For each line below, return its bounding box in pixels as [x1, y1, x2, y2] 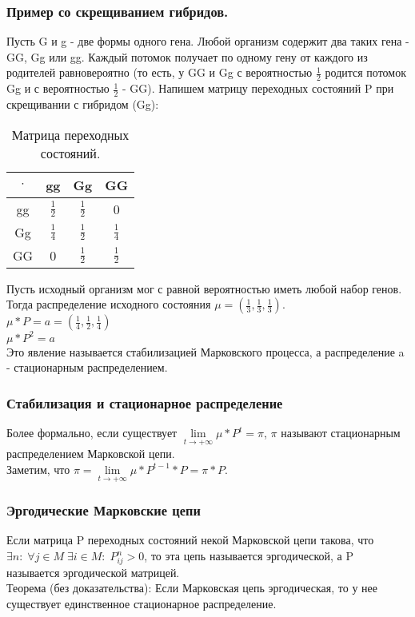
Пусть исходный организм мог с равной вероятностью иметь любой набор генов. [6, 280, 402, 297]
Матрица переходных [11, 125, 130, 144]
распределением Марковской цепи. [6, 445, 175, 462]
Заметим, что [6, 460, 70, 477]
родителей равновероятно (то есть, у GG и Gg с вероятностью [6, 64, 313, 81]
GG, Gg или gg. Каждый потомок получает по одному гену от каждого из [6, 48, 368, 65]
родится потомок [325, 64, 407, 81]
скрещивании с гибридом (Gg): [6, 96, 159, 113]
